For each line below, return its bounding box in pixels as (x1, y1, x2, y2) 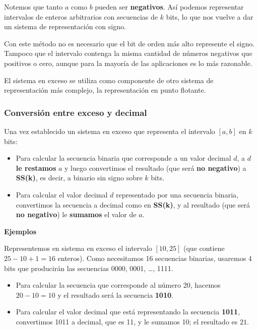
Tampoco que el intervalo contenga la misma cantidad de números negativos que (4, 48, 252, 58)
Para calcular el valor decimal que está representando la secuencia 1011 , (16, 306, 240, 317)
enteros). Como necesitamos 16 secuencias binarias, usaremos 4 (57, 252, 252, 263)
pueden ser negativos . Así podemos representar (95, 2, 244, 12)
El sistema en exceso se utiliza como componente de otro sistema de (4, 75, 214, 85)
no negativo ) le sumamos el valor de (16, 209, 137, 220)
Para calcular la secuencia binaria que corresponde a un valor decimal (16, 153, 231, 163)
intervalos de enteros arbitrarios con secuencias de (4, 11, 158, 22)
